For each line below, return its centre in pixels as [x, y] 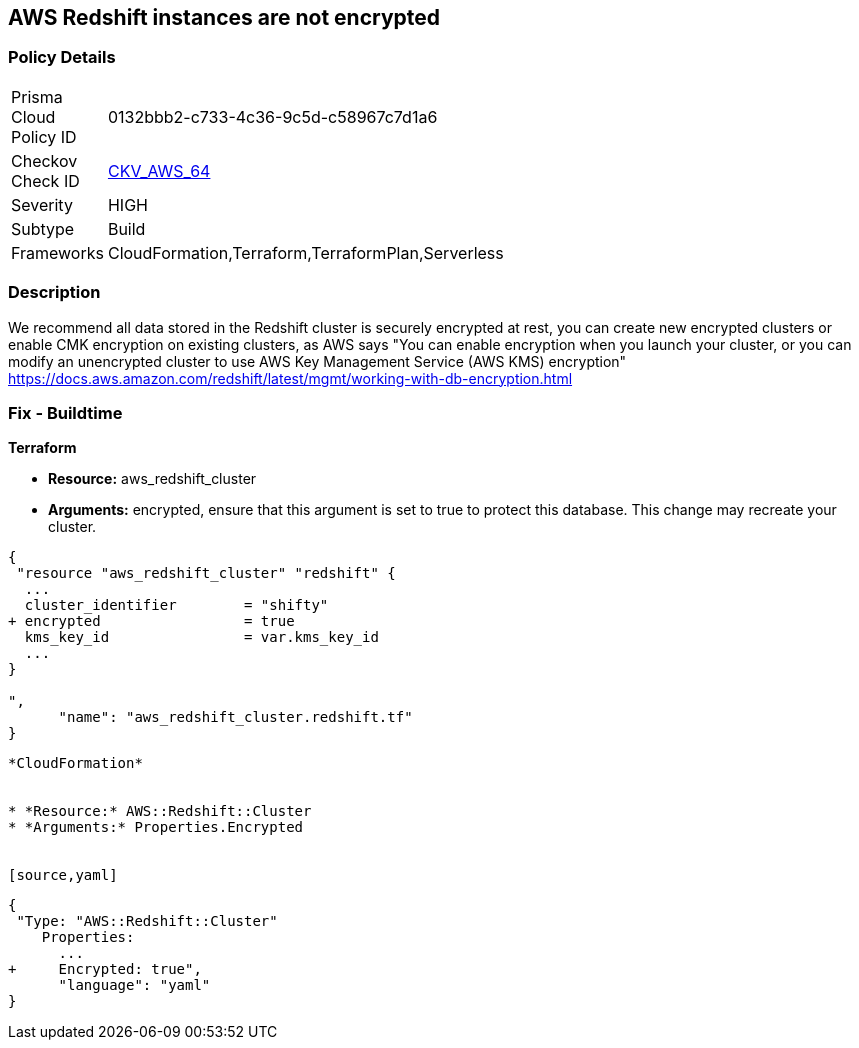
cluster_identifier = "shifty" [176, 605]
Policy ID [44, 136]
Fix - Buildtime [65, 412]
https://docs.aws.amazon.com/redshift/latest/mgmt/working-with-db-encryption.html [290, 378]
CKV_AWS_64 [159, 170]
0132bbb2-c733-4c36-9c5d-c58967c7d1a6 [272, 116]
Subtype [43, 228]
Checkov [44, 160]
